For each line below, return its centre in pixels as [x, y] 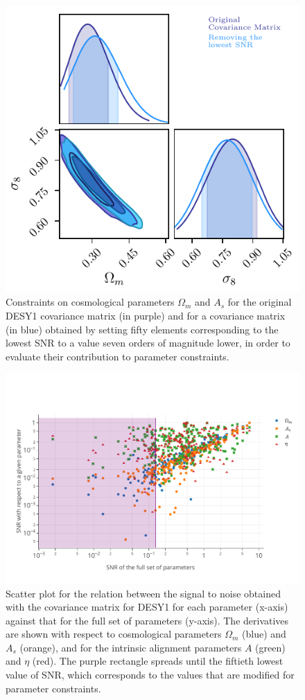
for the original [260, 302]
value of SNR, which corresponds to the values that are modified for [150, 675]
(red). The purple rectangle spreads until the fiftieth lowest [158, 661]
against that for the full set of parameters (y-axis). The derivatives [147, 620]
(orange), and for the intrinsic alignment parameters [131, 647]
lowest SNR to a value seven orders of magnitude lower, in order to [148, 343]
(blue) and [264, 634]
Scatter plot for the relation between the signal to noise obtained [143, 593]
